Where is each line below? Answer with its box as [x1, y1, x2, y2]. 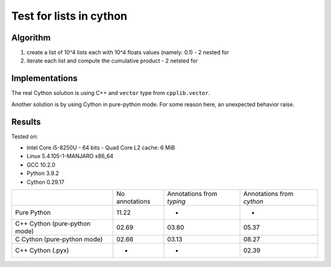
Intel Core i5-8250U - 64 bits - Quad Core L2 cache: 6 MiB [26, 144, 175, 151]
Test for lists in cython [11, 9, 128, 23]
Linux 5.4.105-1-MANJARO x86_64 [26, 152, 113, 160]
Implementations [11, 73, 78, 84]
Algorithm [11, 32, 51, 43]
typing [167, 197, 186, 205]
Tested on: [11, 132, 39, 140]
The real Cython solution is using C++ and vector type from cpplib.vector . [11, 89, 210, 97]
